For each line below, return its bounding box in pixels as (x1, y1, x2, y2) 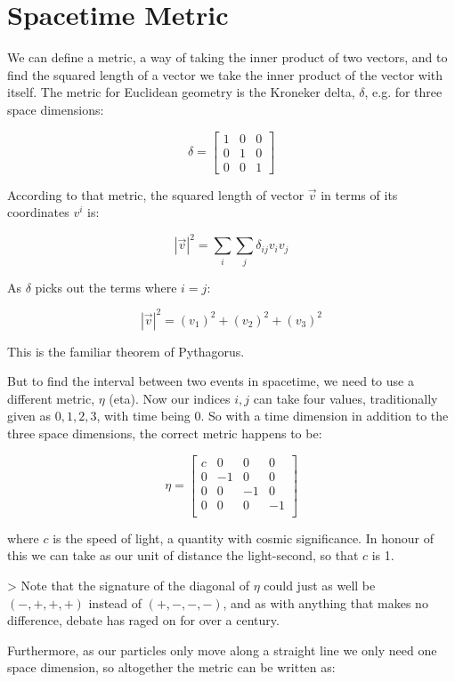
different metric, (7, 389, 95, 407)
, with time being (96, 406, 191, 425)
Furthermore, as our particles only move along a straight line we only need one (7, 640, 437, 659)
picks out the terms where (35, 277, 177, 296)
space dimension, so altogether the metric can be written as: (7, 658, 336, 677)
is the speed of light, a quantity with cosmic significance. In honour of (53, 528, 434, 547)
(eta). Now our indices (109, 389, 231, 407)
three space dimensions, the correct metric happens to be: (7, 424, 322, 443)
